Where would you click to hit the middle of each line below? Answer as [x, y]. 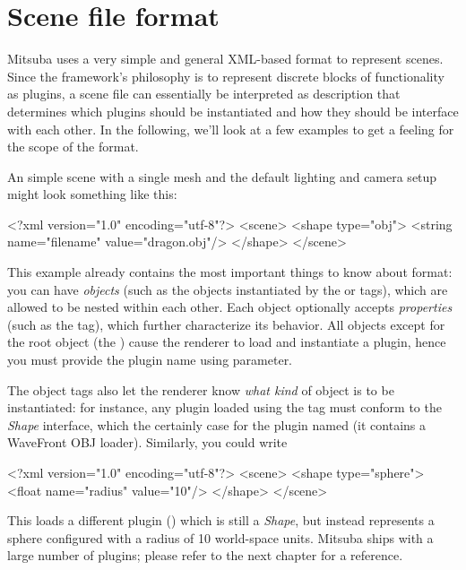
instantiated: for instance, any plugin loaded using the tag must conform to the [224, 407]
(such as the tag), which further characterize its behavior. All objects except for [226, 324]
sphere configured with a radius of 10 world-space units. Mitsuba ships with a [220, 537]
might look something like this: [92, 194]
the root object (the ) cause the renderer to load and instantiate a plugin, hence [227, 342]
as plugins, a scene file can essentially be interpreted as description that [204, 94]
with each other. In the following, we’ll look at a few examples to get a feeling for [231, 129]
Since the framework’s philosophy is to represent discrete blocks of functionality [226, 76]
